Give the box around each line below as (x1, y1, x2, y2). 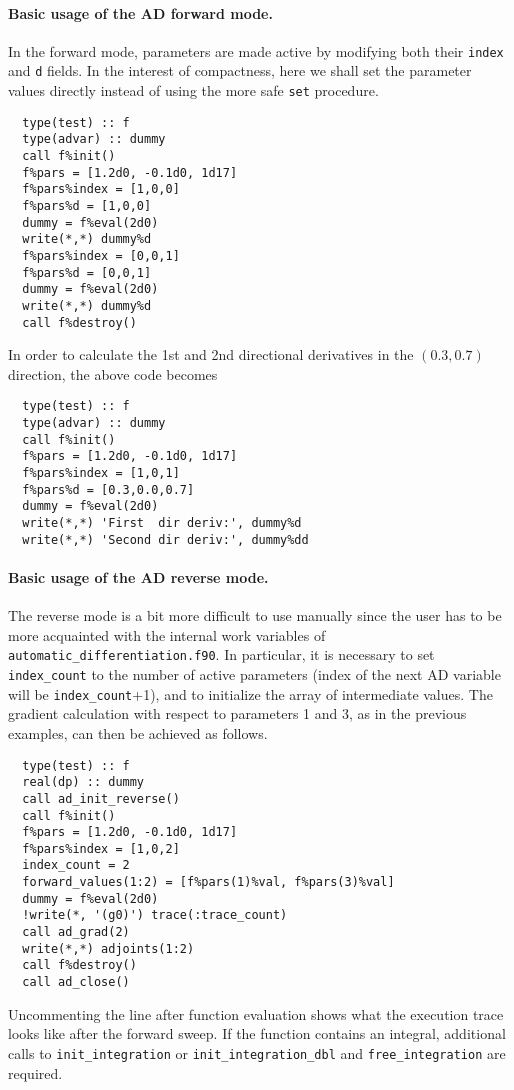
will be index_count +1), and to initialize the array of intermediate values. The (8, 683, 493, 704)
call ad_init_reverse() (22, 791, 180, 806)
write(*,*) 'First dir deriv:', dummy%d (22, 516, 302, 531)
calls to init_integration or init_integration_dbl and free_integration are (8, 1042, 506, 1063)
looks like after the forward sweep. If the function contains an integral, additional (8, 1023, 506, 1044)
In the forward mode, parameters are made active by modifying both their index (8, 40, 504, 61)
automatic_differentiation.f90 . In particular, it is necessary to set (8, 644, 435, 665)
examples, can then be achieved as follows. (8, 722, 268, 743)
